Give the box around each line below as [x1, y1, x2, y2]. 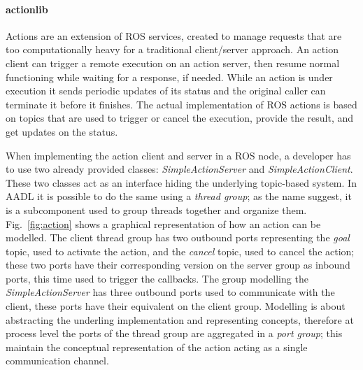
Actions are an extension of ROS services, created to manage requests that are [6, 28, 342, 43]
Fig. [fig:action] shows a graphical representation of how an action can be [6, 216, 321, 231]
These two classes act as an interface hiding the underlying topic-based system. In [6, 175, 357, 190]
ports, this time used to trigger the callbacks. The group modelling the [6, 271, 308, 285]
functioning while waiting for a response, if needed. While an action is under [6, 69, 333, 84]
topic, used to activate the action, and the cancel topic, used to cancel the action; [6, 243, 355, 258]
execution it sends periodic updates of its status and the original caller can [6, 83, 326, 98]
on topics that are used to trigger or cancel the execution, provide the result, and [6, 111, 354, 125]
